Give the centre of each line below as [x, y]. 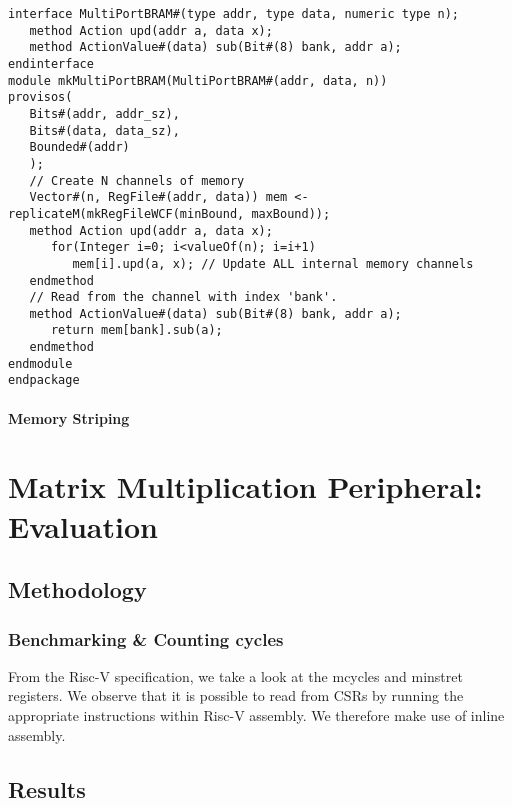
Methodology [77, 589]
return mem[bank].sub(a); [136, 330]
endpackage [44, 380]
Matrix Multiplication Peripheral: [245, 486]
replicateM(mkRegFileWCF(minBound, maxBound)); [169, 213]
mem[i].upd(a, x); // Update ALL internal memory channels [273, 263]
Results [47, 788]
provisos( [40, 97]
